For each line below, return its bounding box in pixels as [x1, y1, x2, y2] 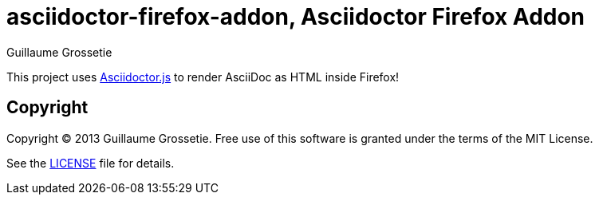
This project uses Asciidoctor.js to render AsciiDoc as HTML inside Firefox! [6, 69, 400, 84]
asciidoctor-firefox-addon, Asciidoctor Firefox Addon [6, 3, 585, 30]
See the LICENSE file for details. [6, 156, 175, 170]
